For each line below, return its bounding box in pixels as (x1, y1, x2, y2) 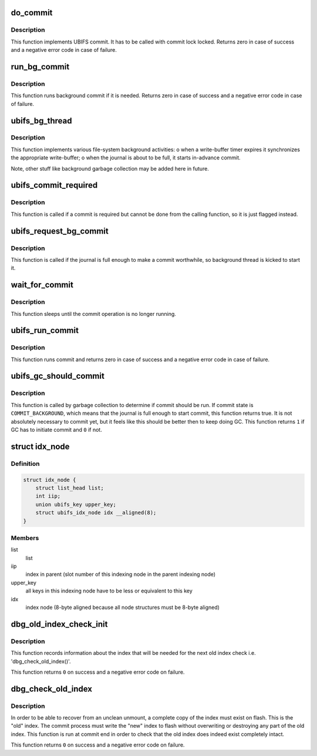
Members (11, 534, 39, 542)
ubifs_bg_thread (11, 115, 72, 126)
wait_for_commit (11, 280, 73, 290)
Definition (11, 459, 40, 468)
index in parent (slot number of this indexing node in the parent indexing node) (25, 571, 216, 578)
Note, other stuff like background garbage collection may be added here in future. (11, 165, 210, 172)
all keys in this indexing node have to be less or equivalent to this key (25, 587, 193, 594)
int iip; (35, 493, 61, 499)
